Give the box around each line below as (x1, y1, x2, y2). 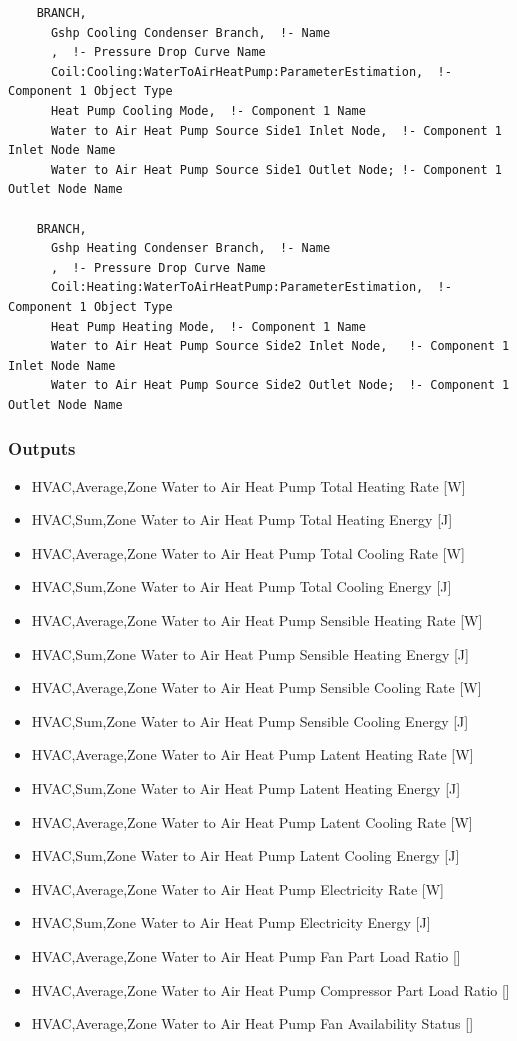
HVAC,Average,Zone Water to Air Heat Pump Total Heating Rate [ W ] (31, 475, 466, 496)
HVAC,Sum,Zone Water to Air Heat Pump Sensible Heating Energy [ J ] (31, 643, 469, 664)
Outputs (8, 436, 76, 461)
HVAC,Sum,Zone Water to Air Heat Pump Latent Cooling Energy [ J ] (31, 845, 460, 866)
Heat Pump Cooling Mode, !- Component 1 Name (50, 103, 366, 118)
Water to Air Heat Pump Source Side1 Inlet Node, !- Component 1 (50, 123, 502, 138)
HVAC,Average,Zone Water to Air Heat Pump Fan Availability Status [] (31, 1013, 474, 1034)
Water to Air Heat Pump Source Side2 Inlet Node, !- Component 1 (50, 339, 510, 354)
